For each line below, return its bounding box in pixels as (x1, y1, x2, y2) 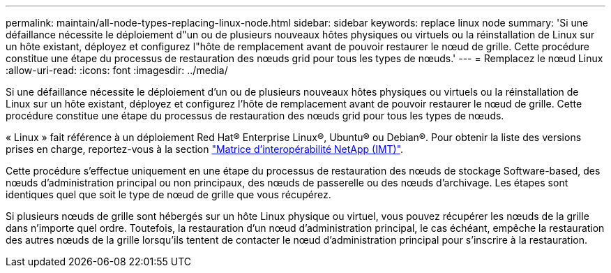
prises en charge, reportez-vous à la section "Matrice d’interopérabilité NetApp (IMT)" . (6, 143, 404, 155)
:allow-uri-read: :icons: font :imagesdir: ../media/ (6, 64, 228, 76)
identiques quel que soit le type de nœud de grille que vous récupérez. (6, 189, 331, 200)
